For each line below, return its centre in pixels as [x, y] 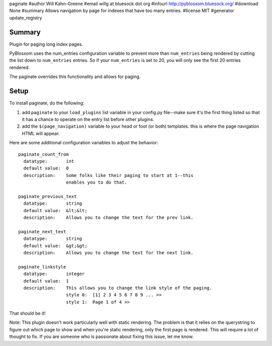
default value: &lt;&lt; [55, 210]
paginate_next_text [42, 232]
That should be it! [27, 313]
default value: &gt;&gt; [55, 246]
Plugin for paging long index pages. [46, 44]
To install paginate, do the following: [47, 103]
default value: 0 [46, 168]
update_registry [26, 18]
